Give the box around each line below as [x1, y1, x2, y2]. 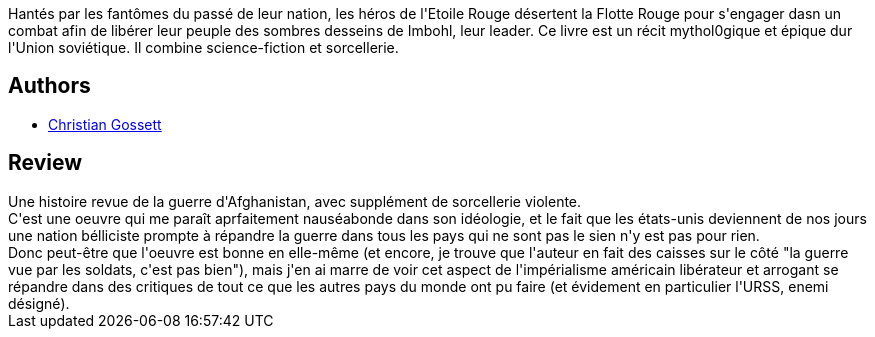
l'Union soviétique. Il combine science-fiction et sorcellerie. [8, 39, 399, 56]
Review [8, 150, 83, 176]
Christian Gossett [48, 115, 162, 133]
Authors [8, 73, 91, 99]
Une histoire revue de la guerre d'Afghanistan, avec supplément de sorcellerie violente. [8, 192, 582, 210]
